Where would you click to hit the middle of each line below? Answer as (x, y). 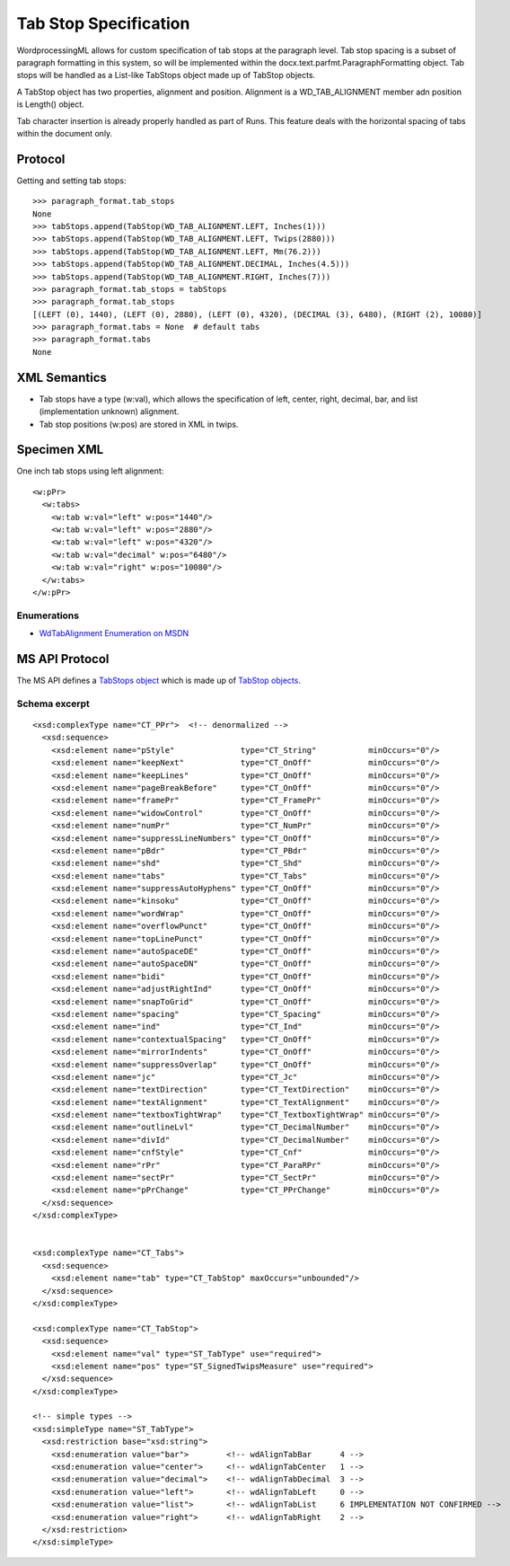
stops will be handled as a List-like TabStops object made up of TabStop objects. (166, 75)
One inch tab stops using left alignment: (90, 471)
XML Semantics (62, 377)
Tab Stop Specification (103, 23)
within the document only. (65, 133)
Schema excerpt (53, 703)
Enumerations (48, 615)
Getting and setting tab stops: (71, 181)
